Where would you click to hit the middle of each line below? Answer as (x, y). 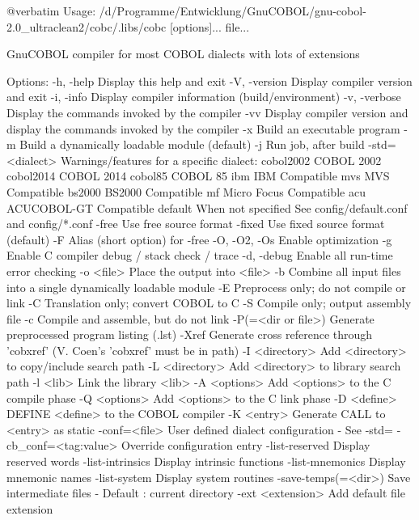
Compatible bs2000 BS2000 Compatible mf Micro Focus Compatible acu (186, 191)
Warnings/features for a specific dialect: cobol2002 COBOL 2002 (221, 160)
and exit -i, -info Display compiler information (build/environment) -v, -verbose (204, 97)
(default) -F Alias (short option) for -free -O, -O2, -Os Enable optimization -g (199, 239)
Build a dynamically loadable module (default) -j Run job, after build (192, 144)
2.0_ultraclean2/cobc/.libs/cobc (87, 26)
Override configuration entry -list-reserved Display (245, 445)
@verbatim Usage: (51, 11)
